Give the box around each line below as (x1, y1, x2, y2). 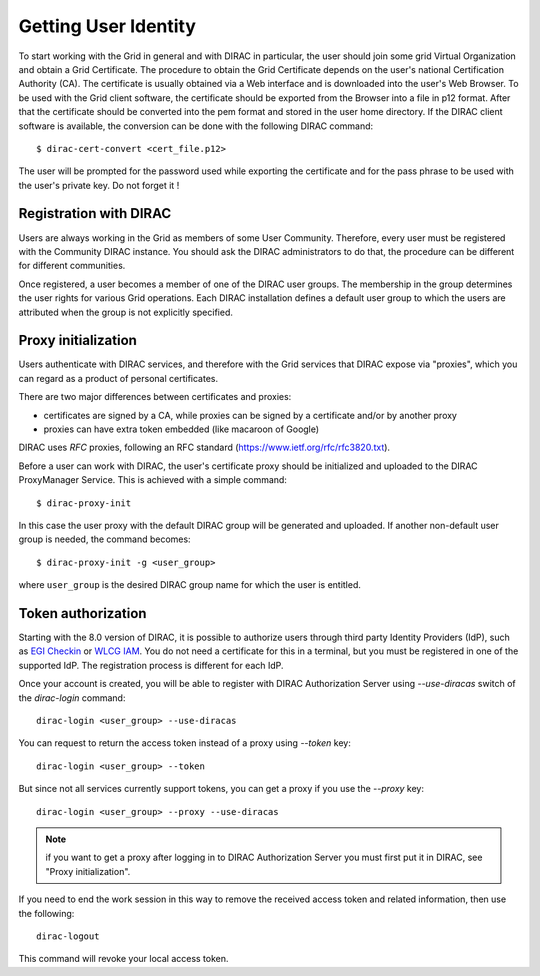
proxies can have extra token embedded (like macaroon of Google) (43, 423, 320, 435)
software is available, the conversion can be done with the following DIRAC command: (18, 120, 374, 132)
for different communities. (18, 260, 126, 272)
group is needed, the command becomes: (18, 533, 191, 545)
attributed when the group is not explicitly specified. (18, 306, 234, 318)
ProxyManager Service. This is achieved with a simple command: (18, 474, 287, 486)
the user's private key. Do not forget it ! (18, 179, 180, 191)
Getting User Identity (18, 15, 197, 37)
